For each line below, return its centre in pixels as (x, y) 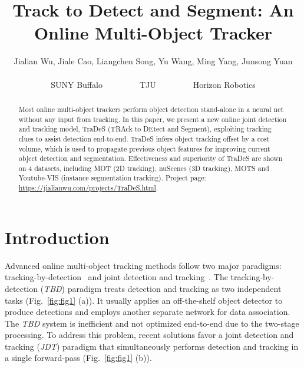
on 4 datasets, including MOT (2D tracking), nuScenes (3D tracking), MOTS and (144, 168)
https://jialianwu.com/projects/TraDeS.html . (88, 188)
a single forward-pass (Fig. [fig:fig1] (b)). (78, 358)
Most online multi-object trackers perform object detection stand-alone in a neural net (151, 109)
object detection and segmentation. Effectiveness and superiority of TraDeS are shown (151, 158)
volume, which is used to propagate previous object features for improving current (144, 148)
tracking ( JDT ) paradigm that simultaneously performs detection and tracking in (152, 346)
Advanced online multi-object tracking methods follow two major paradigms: (143, 265)
